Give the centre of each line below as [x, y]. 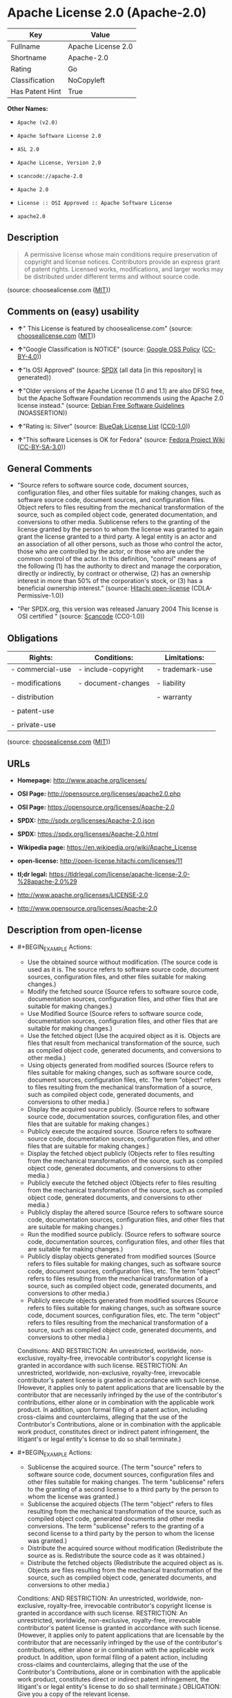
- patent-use [32, 711]
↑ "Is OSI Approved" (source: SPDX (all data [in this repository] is [109, 370]
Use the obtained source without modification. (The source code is [123, 962]
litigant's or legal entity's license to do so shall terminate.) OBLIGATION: [119, 1687]
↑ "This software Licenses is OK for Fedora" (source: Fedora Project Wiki [121, 439]
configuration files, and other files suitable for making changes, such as [119, 492]
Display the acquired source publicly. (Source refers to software [118, 1109]
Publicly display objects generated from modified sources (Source [122, 1256]
